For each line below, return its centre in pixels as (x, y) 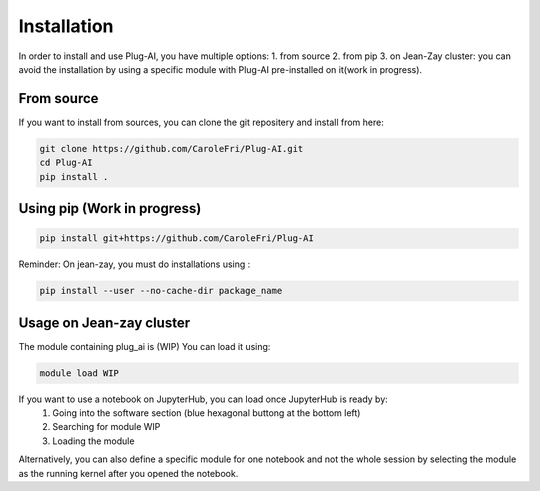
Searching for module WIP (106, 427)
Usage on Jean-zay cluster (104, 322)
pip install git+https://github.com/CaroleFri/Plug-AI (176, 238)
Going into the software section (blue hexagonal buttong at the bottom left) (206, 413)
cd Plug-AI (66, 163)
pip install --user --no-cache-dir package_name (161, 291)
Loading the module (93, 441)
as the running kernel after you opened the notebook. (128, 473)
